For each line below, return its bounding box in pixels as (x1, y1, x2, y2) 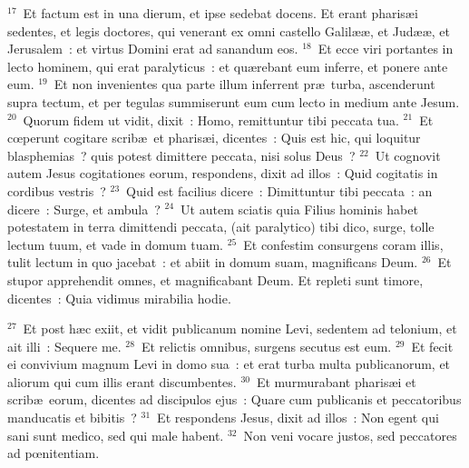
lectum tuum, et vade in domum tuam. (7, 234, 223, 254)
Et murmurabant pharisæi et (256, 372, 416, 391)
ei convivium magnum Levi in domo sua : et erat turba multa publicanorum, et (7, 354, 451, 373)
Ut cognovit (375, 145, 441, 164)
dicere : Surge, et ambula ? (7, 199, 161, 218)
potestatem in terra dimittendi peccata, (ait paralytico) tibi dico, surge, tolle (7, 217, 435, 236)
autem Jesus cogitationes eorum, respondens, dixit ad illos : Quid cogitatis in (7, 164, 438, 183)
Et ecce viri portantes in (318, 39, 454, 58)
